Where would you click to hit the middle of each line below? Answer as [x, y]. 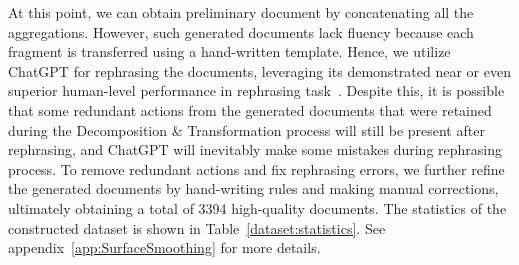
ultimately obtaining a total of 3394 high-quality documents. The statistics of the [257, 207]
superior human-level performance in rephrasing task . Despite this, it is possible [256, 90]
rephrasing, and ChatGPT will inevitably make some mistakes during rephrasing [255, 149]
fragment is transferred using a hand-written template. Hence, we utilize [229, 51]
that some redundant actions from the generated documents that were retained [250, 109]
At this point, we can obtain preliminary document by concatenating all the [241, 12]
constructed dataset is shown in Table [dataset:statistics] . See [197, 227]
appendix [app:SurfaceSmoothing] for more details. [164, 247]
